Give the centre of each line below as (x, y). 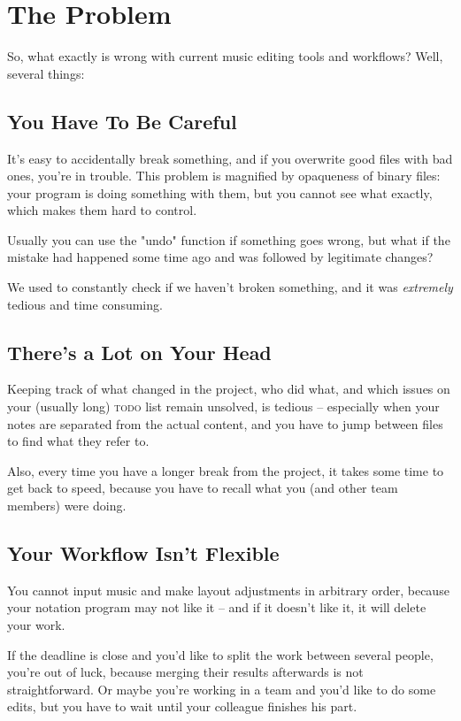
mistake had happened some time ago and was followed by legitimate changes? (220, 257)
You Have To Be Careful (122, 121)
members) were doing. (67, 506)
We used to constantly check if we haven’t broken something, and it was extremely (230, 287)
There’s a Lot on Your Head (139, 352)
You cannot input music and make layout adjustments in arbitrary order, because (228, 590)
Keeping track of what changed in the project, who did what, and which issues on (229, 389)
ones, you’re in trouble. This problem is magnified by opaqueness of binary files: (224, 176)
